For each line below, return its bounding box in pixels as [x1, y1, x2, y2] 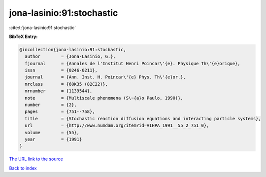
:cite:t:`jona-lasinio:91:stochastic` [9, 25, 76, 31]
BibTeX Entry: [9, 34, 38, 39]
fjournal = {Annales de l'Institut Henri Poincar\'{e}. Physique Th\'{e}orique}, [25, 61, 241, 66]
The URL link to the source [9, 156, 64, 162]
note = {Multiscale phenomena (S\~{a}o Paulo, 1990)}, [25, 95, 183, 101]
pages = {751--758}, [25, 109, 96, 114]
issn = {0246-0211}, [25, 68, 98, 73]
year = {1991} [25, 137, 82, 142]
